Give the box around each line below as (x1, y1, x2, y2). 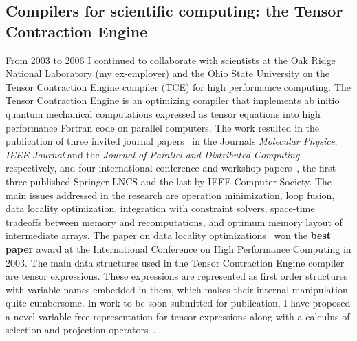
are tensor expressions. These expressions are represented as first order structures (6, 269, 348, 283)
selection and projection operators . (6, 322, 156, 337)
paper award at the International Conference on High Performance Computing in (6, 241, 351, 256)
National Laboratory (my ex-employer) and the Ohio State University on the (6, 66, 330, 81)
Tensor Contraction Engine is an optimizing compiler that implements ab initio (6, 93, 340, 107)
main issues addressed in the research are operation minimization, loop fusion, (6, 187, 335, 202)
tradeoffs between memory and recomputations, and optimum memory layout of (6, 214, 343, 229)
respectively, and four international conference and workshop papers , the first (6, 161, 336, 175)
